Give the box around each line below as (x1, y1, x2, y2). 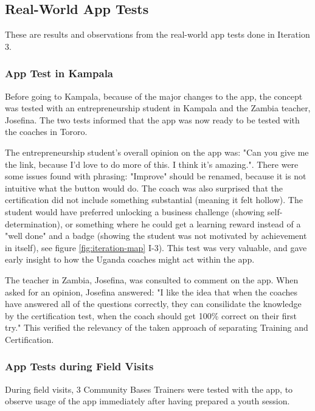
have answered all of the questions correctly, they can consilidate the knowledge (5, 297, 302, 310)
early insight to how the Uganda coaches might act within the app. (5, 253, 255, 266)
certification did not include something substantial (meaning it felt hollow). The (5, 193, 303, 206)
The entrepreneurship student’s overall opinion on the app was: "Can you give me (5, 145, 309, 158)
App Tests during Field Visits (5, 359, 154, 374)
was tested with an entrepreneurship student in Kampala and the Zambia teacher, (5, 102, 311, 114)
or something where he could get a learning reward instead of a (65, 217, 301, 230)
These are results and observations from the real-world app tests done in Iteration (5, 28, 310, 41)
